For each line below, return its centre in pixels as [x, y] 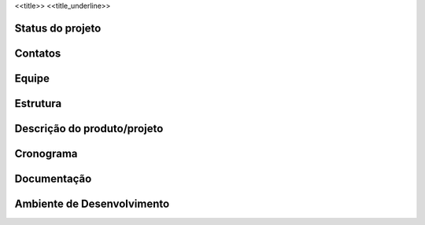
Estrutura [38, 103]
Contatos [38, 53]
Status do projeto [58, 28]
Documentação [53, 178]
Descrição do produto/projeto [89, 129]
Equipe [32, 78]
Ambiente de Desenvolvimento [92, 203]
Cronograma [46, 153]
